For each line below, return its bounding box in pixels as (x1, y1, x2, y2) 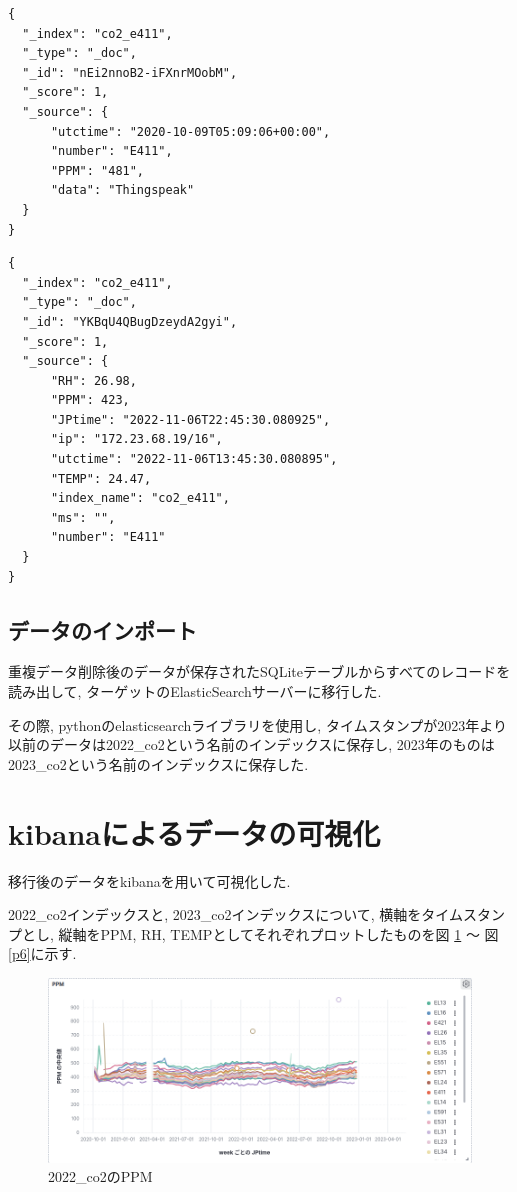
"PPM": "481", (50, 163, 145, 178)
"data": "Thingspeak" (50, 183, 195, 198)
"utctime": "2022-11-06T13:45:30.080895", (50, 452, 338, 467)
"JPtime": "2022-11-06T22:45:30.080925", (50, 412, 331, 427)
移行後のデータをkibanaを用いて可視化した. (8, 870, 291, 891)
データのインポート (8, 614, 197, 645)
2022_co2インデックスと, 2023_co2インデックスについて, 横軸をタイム (8, 904, 463, 925)
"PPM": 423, (50, 393, 130, 408)
